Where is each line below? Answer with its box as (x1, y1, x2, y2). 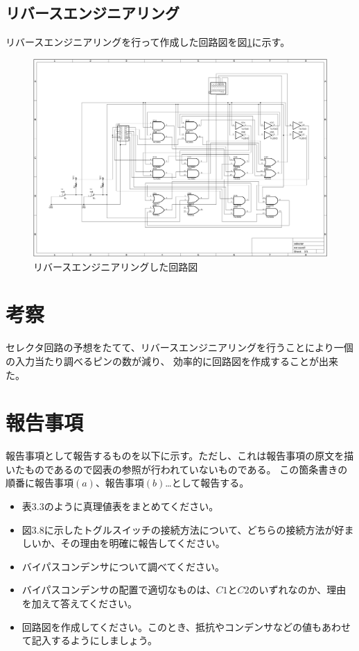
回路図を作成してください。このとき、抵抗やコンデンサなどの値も (21, 619, 322, 634)
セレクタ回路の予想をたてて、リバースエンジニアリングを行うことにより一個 (6, 340, 353, 355)
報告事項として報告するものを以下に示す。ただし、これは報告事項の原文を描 (6, 448, 354, 463)
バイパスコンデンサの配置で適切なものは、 (21, 582, 216, 597)
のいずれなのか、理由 (249, 582, 347, 597)
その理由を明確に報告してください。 (60, 536, 225, 550)
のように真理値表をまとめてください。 (44, 499, 219, 514)
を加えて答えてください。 (21, 596, 137, 611)
